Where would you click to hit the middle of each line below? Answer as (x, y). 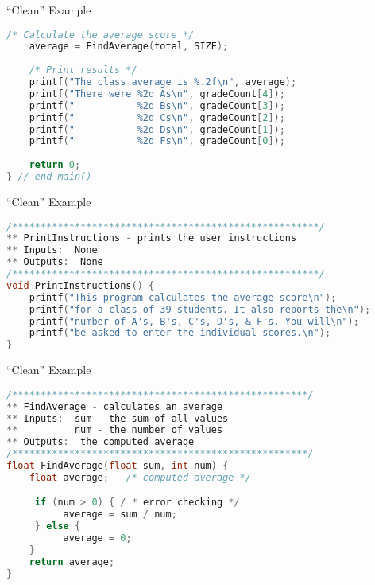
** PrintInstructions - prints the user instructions (152, 238)
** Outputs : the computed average (101, 442)
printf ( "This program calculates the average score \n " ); (183, 297)
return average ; (72, 562)
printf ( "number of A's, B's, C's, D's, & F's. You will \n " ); (194, 321)
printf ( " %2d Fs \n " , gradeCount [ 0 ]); (157, 141)
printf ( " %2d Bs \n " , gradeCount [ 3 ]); (157, 105)
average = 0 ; (97, 538)
